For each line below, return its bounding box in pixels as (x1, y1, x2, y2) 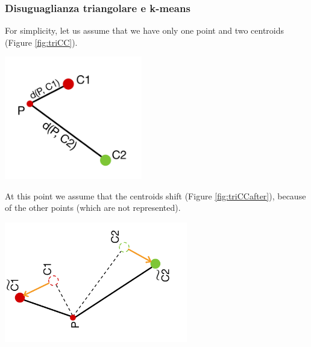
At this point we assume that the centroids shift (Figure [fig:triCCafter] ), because (5, 189, 306, 202)
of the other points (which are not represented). (5, 201, 181, 214)
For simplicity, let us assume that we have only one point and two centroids (5, 24, 284, 37)
